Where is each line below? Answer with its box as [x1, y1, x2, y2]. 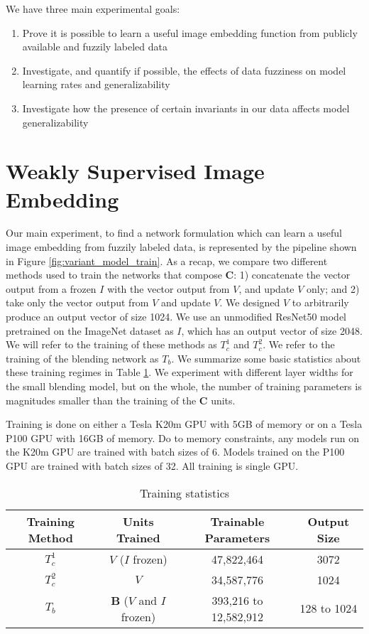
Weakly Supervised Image [6, 156, 265, 186]
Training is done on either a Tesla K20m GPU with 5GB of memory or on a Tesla [6, 417, 363, 431]
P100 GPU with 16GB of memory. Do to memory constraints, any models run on [6, 430, 359, 445]
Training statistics [139, 484, 230, 501]
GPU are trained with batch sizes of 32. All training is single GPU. [6, 458, 299, 473]
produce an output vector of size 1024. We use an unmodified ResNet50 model [6, 309, 346, 324]
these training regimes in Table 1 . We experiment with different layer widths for [6, 365, 353, 380]
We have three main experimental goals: [6, 1, 180, 16]
